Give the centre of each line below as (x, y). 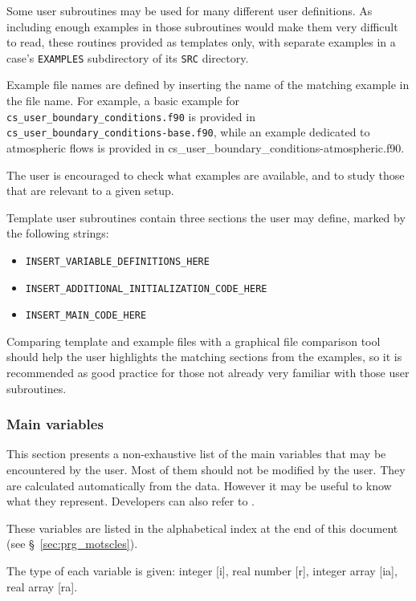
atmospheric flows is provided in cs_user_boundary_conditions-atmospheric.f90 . (206, 147)
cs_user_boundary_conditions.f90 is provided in (131, 116)
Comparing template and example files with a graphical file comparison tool (194, 341)
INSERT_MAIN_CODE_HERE (86, 316)
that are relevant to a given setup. (90, 191)
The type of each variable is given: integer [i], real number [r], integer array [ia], (202, 571)
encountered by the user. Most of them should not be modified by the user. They (206, 470)
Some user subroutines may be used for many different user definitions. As (190, 10)
